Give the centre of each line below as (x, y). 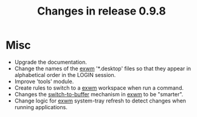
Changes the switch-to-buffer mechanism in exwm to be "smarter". (99, 94)
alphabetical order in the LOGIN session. (65, 75)
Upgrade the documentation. (51, 62)
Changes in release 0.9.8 (102, 11)
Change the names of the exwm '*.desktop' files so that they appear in (103, 69)
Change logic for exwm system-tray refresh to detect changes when (100, 101)
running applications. (41, 107)
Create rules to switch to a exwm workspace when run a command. (99, 88)
